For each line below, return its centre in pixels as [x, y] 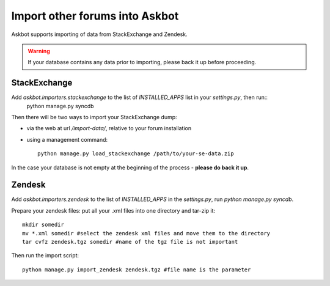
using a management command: [67, 139]
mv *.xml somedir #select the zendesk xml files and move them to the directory [146, 233]
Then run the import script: [45, 255]
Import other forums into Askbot [95, 16]
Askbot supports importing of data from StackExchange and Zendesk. [99, 34]
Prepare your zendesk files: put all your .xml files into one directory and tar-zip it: [113, 210]
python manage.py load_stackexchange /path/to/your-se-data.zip [136, 154]
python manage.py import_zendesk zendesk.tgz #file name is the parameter [137, 269]
